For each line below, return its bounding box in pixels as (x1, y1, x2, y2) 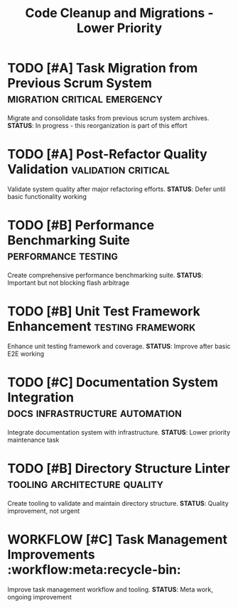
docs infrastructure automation (7, 404, 183, 420)
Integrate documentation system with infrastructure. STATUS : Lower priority (7, 428, 231, 436)
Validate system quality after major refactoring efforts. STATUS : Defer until (7, 185, 226, 193)
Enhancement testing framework (7, 318, 196, 335)
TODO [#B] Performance (7, 217, 155, 234)
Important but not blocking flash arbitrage (7, 278, 130, 287)
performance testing (7, 247, 119, 264)
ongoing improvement (7, 592, 72, 601)
